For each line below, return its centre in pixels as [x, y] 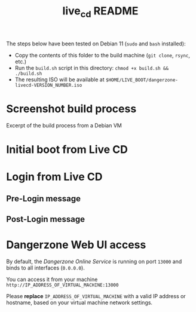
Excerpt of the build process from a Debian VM [64, 125]
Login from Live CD [54, 177]
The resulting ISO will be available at [59, 79]
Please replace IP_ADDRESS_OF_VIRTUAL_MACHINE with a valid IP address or [96, 296]
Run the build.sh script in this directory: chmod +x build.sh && [92, 68]
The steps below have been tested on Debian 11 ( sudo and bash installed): [96, 44]
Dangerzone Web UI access [76, 245]
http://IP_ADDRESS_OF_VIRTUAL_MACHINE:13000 [62, 285]
